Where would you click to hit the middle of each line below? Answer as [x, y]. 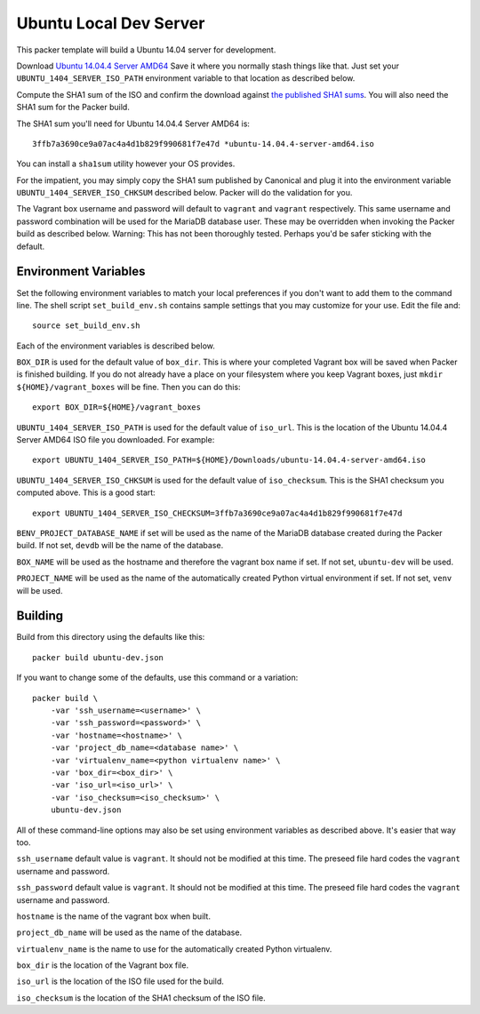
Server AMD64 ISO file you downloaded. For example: [116, 440]
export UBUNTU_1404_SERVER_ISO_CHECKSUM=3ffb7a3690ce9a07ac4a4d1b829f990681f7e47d [217, 513]
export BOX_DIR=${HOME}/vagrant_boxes [117, 407]
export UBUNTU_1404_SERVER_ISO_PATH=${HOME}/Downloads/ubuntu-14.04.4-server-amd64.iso [229, 460]
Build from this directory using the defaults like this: [111, 637]
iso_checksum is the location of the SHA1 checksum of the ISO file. [141, 998]
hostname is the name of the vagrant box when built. [113, 916]
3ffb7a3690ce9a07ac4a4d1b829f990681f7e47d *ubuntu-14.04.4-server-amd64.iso [204, 144]
